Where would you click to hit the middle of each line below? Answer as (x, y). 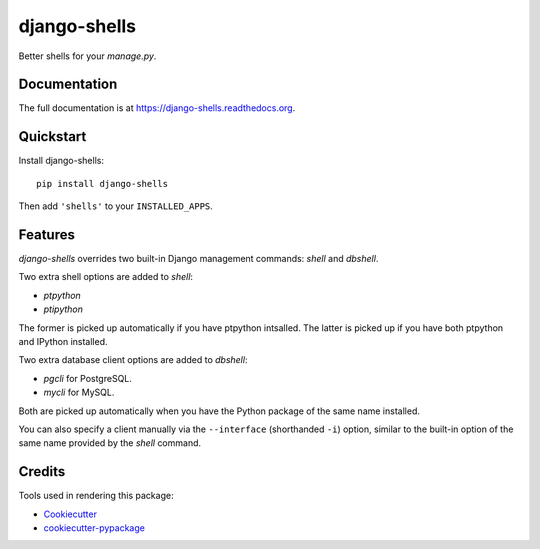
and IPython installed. (63, 341)
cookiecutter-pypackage (94, 528)
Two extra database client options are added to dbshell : (133, 360)
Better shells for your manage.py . (87, 56)
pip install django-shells (102, 183)
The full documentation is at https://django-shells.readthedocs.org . (157, 108)
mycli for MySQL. (79, 392)
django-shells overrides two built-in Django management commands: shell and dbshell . (198, 259)
